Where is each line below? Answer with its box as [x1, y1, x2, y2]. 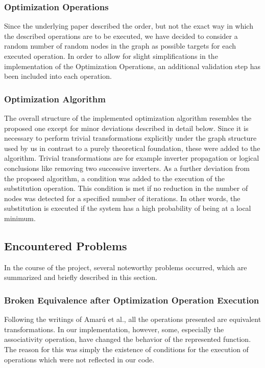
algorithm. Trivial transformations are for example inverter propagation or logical [4, 153, 259, 163]
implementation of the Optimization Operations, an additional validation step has [4, 60, 260, 71]
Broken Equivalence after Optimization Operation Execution [4, 293, 259, 306]
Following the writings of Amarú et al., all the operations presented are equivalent [4, 314, 261, 324]
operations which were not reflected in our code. [4, 354, 155, 364]
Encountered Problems [4, 237, 127, 253]
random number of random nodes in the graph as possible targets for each [4, 40, 236, 51]
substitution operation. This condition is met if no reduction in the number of [4, 183, 248, 193]
